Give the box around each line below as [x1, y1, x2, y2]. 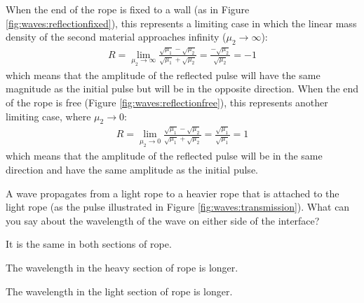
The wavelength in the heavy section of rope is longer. [6, 260, 238, 274]
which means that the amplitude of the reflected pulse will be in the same [6, 148, 323, 163]
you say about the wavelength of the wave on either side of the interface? [6, 213, 320, 227]
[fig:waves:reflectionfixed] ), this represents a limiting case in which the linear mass [6, 15, 357, 30]
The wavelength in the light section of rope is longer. [6, 283, 233, 298]
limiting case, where [6, 108, 91, 123]
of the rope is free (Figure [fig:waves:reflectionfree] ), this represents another [6, 95, 328, 110]
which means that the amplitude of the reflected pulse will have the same [6, 67, 321, 82]
